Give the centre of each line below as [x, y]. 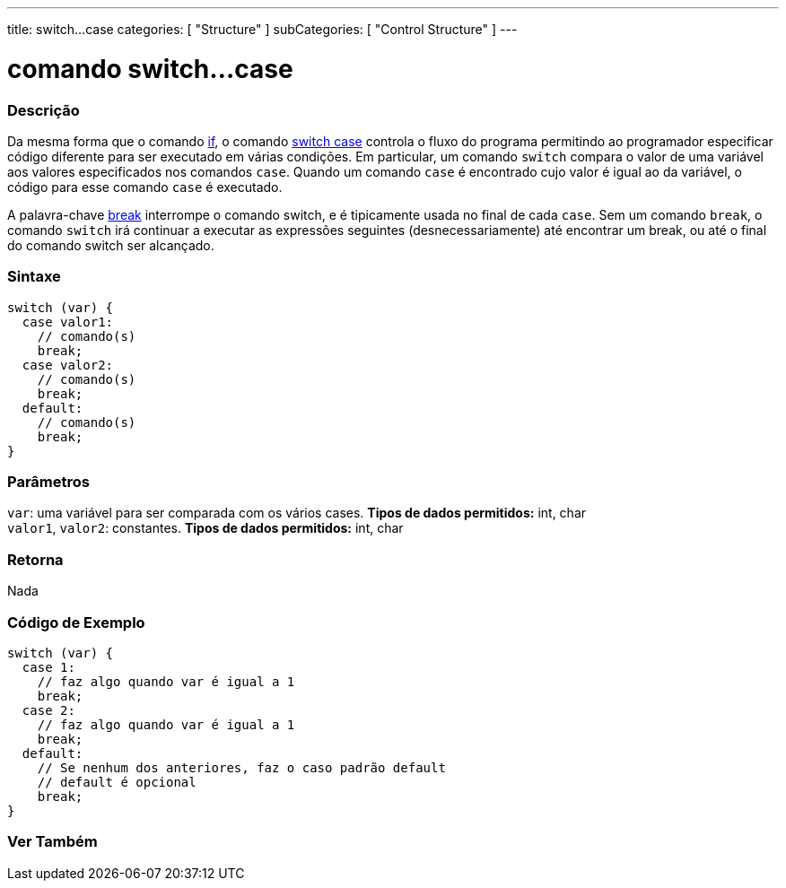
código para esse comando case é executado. [145, 187]
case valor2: [68, 365]
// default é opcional [117, 782]
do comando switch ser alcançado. [111, 245]
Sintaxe [34, 277]
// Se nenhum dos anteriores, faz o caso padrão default [241, 767]
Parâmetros [48, 482]
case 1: [48, 667]
